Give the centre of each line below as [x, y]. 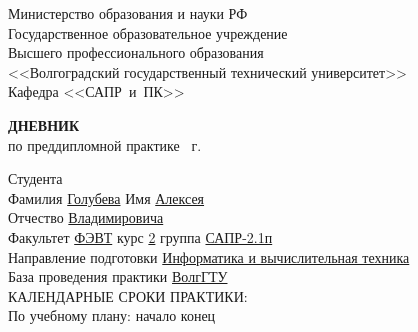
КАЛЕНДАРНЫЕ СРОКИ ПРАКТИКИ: [128, 295]
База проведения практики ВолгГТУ [118, 276]
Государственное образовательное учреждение [148, 32]
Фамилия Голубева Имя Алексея [106, 197]
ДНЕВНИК [44, 124]
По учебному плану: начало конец [112, 315]
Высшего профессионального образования [136, 52]
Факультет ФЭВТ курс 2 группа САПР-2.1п [140, 236]
